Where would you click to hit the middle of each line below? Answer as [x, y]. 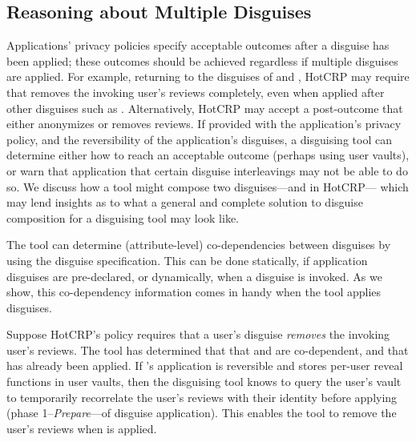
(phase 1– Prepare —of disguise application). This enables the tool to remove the [202, 413]
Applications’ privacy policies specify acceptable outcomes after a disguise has [198, 45]
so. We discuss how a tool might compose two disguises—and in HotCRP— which [208, 186]
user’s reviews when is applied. [82, 428]
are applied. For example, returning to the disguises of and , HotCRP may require [208, 76]
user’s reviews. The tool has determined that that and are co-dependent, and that [208, 350]
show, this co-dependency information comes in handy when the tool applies [194, 292]
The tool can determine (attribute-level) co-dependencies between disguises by [199, 245]
